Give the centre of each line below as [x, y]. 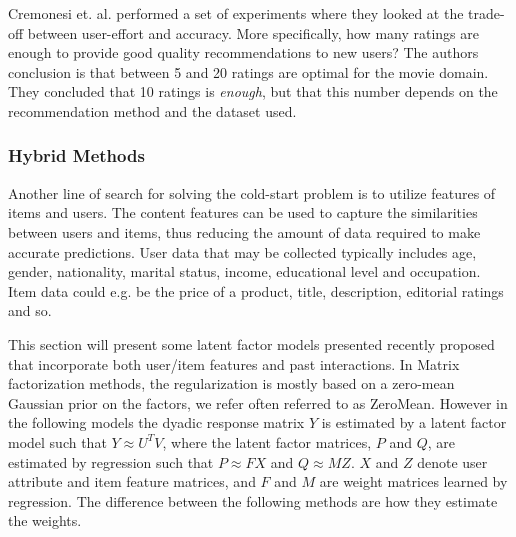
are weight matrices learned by [413, 481]
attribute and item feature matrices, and [132, 481]
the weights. [45, 520]
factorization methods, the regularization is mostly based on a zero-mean [231, 383]
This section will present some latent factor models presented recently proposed [251, 343]
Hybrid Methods [76, 155]
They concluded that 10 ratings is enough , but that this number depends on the [253, 91]
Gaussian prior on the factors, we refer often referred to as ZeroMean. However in [258, 402]
